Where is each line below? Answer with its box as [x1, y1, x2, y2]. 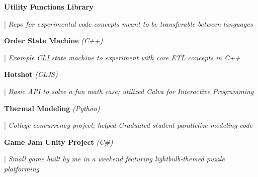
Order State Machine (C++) [4, 35, 103, 46]
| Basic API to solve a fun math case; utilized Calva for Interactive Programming [4, 85, 254, 96]
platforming [4, 163, 39, 173]
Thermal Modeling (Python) [4, 103, 100, 113]
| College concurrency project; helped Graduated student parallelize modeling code [4, 120, 253, 130]
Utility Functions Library [4, 2, 94, 12]
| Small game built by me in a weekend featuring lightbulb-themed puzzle [4, 153, 225, 164]
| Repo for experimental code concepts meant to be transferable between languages [4, 18, 253, 29]
